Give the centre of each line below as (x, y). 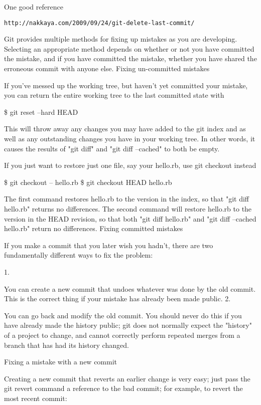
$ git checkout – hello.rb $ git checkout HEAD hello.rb (88, 182)
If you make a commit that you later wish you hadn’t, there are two (109, 245)
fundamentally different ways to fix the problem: (79, 255)
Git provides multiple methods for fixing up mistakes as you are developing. (121, 39)
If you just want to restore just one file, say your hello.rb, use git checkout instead (130, 165)
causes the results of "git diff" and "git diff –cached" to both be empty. (112, 148)
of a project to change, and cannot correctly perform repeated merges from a (122, 335)
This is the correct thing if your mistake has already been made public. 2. (117, 298)
